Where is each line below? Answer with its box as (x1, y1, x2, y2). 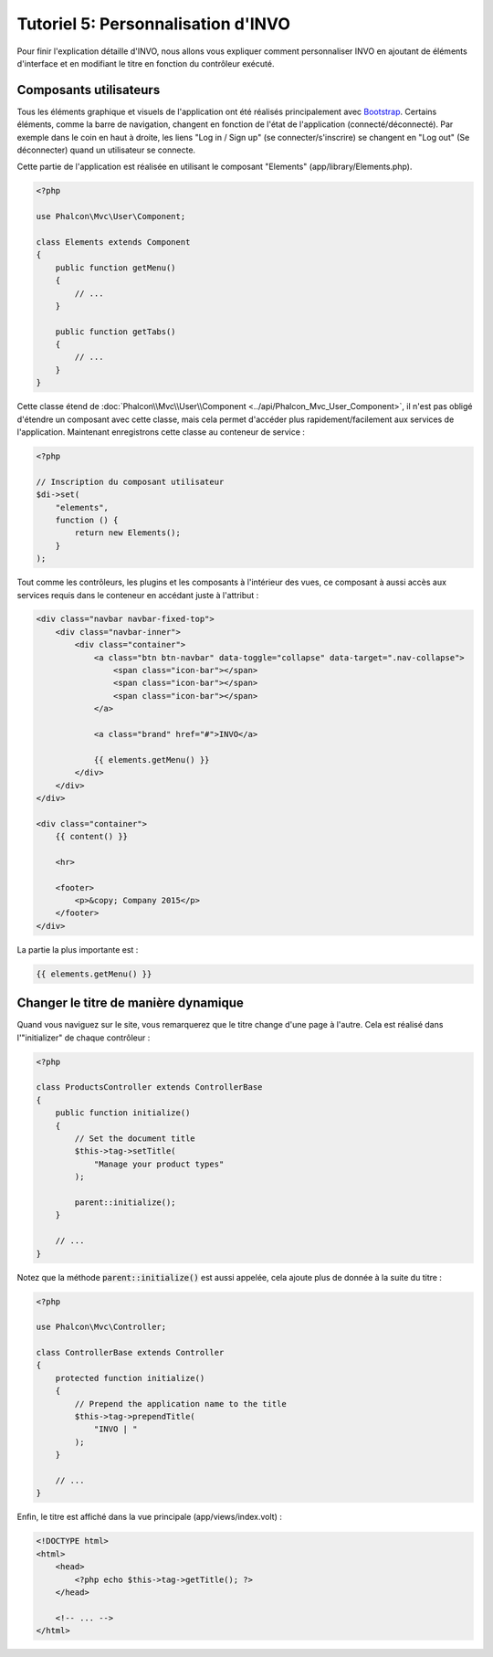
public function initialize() (55, 1108, 191, 1118)
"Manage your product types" (93, 1158, 225, 1169)
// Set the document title (74, 1134, 195, 1144)
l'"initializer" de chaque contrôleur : (16, 1032, 151, 1043)
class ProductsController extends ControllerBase (36, 1082, 263, 1092)
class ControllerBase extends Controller (36, 1347, 225, 1358)
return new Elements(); (74, 528, 182, 538)
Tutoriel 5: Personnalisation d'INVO (16, 14, 291, 34)
